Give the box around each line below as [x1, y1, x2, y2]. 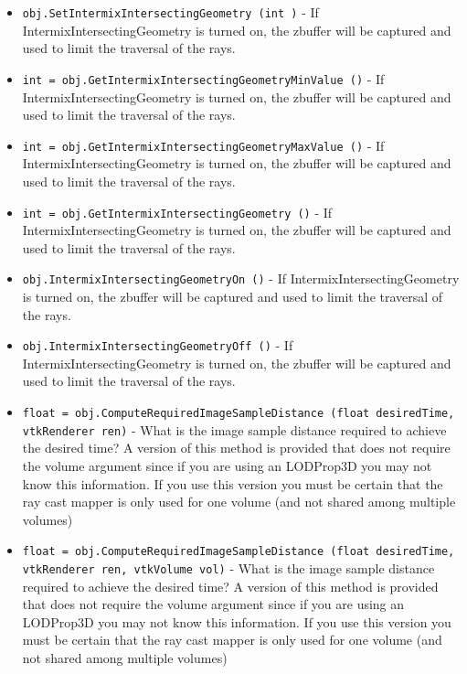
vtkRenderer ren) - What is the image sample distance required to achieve [22, 420, 447, 439]
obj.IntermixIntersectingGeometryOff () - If [22, 336, 293, 355]
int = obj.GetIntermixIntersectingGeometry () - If [22, 202, 333, 221]
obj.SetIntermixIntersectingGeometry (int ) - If [22, 3, 319, 21]
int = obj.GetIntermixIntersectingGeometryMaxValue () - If [22, 135, 385, 155]
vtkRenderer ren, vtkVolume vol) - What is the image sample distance [22, 559, 435, 577]
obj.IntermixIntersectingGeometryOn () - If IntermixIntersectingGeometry [22, 269, 460, 288]
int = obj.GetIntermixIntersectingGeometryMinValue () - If [22, 69, 385, 88]
